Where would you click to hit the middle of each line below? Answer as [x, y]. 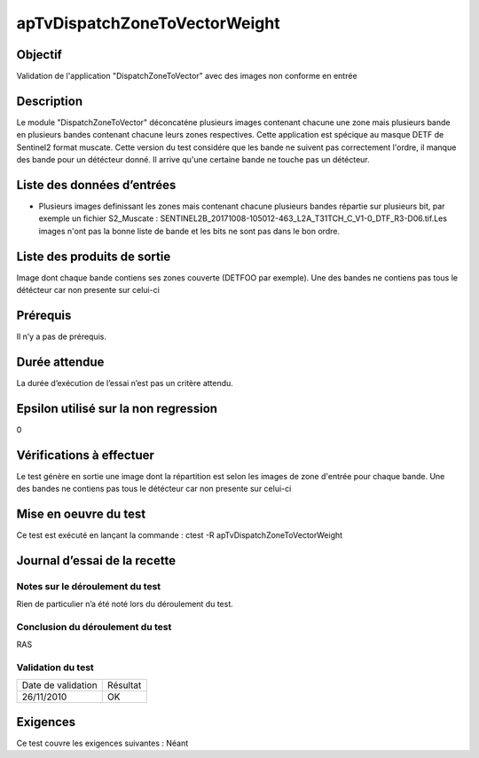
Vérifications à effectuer [86, 455]
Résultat [124, 685]
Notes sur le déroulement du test [89, 586]
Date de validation [59, 685]
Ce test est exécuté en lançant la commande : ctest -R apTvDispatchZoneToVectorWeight [180, 535]
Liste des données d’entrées [96, 185]
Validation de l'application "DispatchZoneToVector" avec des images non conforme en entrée [187, 76]
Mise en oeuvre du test [81, 513]
